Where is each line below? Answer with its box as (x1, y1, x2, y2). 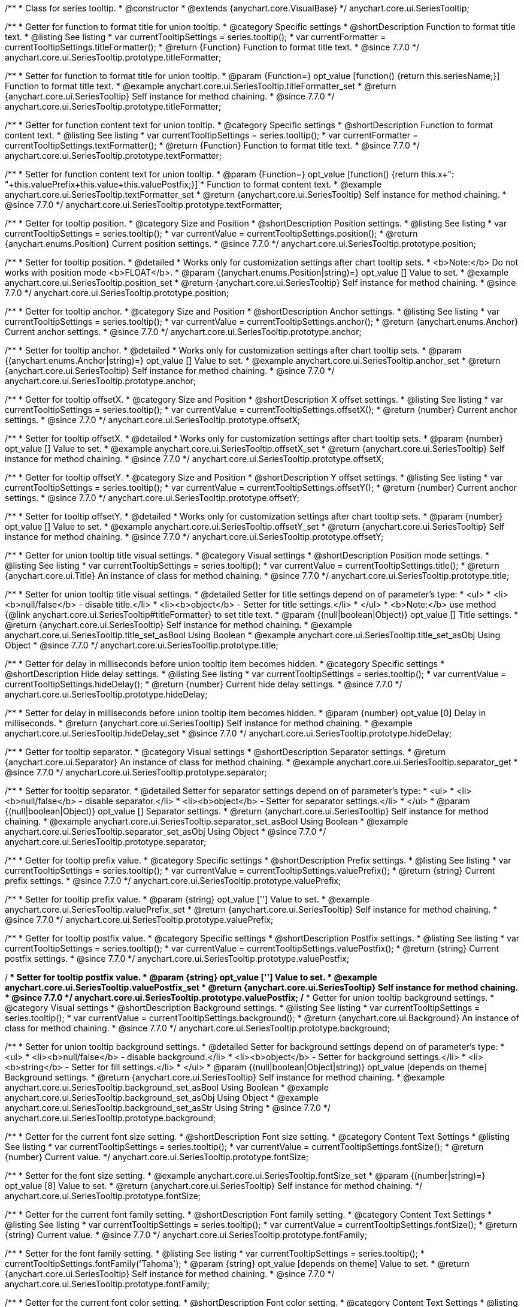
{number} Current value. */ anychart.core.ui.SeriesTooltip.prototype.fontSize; (5, 1152, 309, 1162)
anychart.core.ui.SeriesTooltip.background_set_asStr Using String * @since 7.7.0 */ (5, 1103, 331, 1113)
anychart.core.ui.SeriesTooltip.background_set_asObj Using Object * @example (5, 1092, 319, 1103)
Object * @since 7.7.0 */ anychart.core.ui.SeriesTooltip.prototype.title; (5, 640, 278, 650)
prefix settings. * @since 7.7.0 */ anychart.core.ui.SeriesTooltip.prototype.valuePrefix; (5, 876, 341, 886)
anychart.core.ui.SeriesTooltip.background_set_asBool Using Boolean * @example (5, 1082, 329, 1092)
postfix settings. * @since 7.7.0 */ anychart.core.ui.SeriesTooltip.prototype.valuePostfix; (5, 953, 349, 964)
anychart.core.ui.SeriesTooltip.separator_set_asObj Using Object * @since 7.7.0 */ (5, 826, 326, 837)
